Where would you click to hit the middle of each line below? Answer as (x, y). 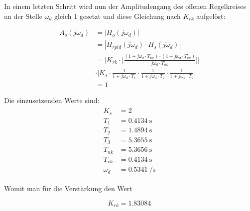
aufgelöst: (211, 16)
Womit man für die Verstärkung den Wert (68, 188)
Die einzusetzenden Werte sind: (52, 100)
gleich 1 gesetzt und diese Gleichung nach (117, 16)
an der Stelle (23, 16)
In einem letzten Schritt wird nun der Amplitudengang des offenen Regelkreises (125, 6)
